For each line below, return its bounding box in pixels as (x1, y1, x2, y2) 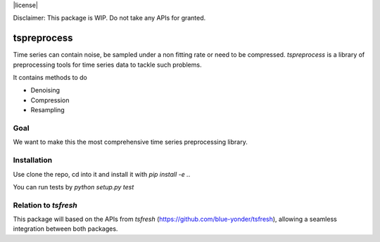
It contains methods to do (13, 74, 87, 82)
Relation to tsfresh (13, 200, 77, 210)
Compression (30, 95, 70, 105)
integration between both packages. (13, 224, 118, 233)
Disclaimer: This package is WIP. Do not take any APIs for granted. (13, 14, 206, 22)
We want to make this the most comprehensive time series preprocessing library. (13, 137, 248, 147)
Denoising (30, 86, 60, 95)
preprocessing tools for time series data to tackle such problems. (13, 60, 202, 69)
